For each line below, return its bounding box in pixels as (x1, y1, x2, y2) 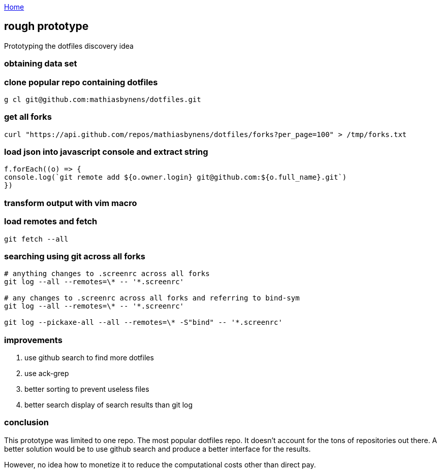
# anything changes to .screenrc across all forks (4, 269, 210, 278)
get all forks (4, 112, 52, 122)
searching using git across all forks (4, 251, 145, 261)
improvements (4, 334, 62, 345)
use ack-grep (24, 369, 69, 378)
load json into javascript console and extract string (4, 147, 208, 157)
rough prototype (4, 20, 89, 33)
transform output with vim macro (4, 197, 137, 208)
